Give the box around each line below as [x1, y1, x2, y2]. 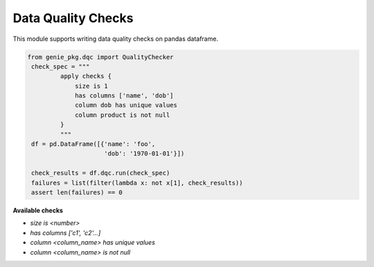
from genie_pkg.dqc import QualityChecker [27, 53, 174, 61]
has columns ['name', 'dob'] [75, 92, 174, 100]
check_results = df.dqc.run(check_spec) [31, 169, 170, 177]
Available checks [12, 206, 64, 214]
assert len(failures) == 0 [31, 189, 123, 196]
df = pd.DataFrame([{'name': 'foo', [31, 140, 156, 148]
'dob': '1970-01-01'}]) [104, 149, 185, 158]
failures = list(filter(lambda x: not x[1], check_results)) [31, 178, 243, 187]
